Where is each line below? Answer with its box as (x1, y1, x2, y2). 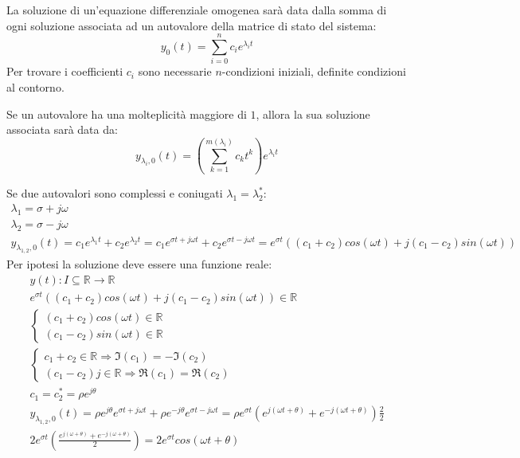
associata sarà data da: (6, 121, 118, 138)
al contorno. (6, 78, 65, 95)
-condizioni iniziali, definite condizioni (221, 63, 406, 80)
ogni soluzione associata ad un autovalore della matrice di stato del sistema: (6, 17, 377, 33)
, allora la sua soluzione (256, 105, 370, 122)
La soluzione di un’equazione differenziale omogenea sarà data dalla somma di (6, 2, 387, 18)
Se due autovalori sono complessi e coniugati (6, 185, 223, 202)
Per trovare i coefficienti (6, 63, 123, 80)
